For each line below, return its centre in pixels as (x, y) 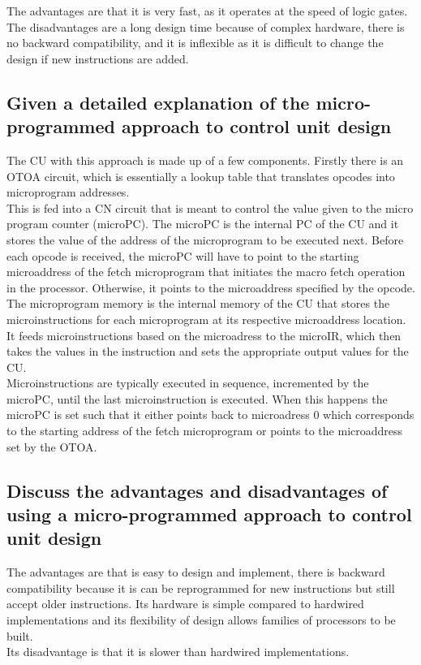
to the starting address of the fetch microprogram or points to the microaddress (205, 431)
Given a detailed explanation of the (158, 102)
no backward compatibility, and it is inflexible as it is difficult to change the (195, 43)
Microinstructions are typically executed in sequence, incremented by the (188, 383)
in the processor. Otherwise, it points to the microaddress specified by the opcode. (211, 287)
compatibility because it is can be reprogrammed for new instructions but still (201, 587)
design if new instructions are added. (98, 58)
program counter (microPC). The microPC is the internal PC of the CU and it (203, 224)
